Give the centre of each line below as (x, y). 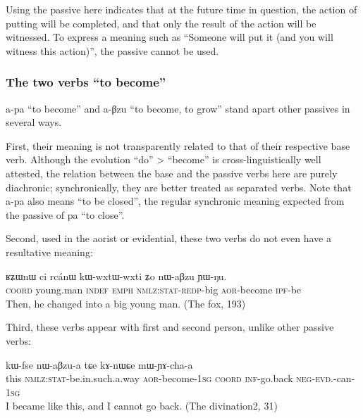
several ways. (34, 122)
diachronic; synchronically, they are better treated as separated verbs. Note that (179, 187)
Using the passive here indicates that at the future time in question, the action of (181, 9)
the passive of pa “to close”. (65, 214)
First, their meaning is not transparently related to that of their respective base (178, 145)
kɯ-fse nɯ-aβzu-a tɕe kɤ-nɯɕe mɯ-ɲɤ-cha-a (99, 364)
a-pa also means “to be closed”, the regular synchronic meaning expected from (175, 201)
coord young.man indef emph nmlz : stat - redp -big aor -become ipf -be (154, 290)
